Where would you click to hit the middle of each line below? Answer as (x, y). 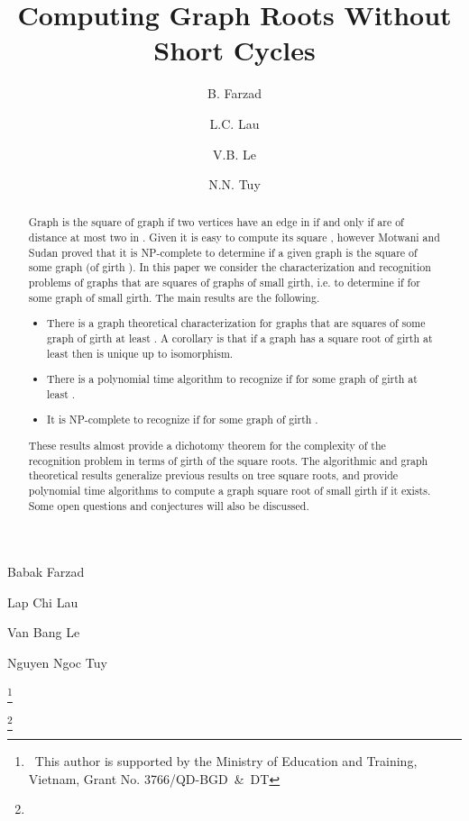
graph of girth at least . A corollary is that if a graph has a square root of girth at (240, 338)
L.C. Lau (234, 123)
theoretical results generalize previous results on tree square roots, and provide (213, 475)
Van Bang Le (44, 632)
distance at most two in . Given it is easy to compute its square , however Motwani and (234, 237)
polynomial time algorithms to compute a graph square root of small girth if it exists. (230, 490)
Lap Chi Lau (43, 602)
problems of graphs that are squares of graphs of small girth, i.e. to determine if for (224, 283)
